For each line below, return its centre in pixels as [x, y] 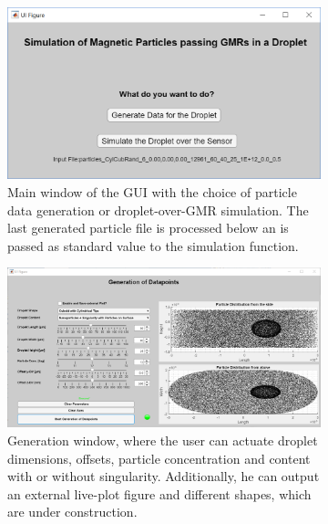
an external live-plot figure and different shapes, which [159, 493]
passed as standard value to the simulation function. [153, 245]
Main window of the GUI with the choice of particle [152, 191]
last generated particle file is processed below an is [148, 228]
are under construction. [72, 512]
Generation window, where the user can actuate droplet [163, 440]
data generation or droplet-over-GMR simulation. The [158, 210]
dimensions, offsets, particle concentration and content [159, 458]
